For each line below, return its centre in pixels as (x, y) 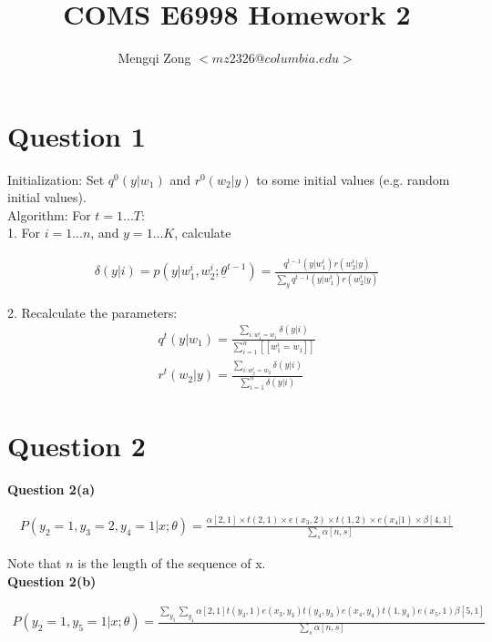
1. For (24, 233)
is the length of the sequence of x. (172, 563)
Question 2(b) (52, 581)
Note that (35, 563)
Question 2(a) (51, 489)
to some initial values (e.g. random (353, 179)
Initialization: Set (56, 179)
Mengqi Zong (154, 58)
